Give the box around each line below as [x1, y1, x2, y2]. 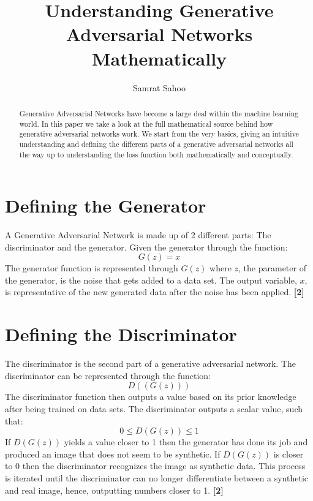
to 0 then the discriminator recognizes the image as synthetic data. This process [5, 459, 306, 472]
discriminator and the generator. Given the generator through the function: [5, 240, 288, 253]
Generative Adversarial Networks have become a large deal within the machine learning [19, 108, 298, 118]
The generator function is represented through [5, 262, 178, 274]
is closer [273, 447, 304, 460]
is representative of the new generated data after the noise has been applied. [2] [5, 285, 304, 298]
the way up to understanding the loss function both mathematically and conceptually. [19, 149, 293, 159]
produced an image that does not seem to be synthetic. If [5, 447, 221, 460]
